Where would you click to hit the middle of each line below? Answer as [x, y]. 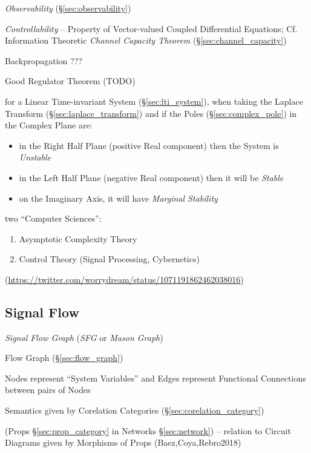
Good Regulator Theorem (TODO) [70, 81]
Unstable [35, 157]
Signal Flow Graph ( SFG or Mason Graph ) [84, 337]
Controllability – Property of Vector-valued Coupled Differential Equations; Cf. [151, 28]
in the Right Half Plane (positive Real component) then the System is [149, 145]
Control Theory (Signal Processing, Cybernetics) [109, 259]
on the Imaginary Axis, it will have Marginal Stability [118, 198]
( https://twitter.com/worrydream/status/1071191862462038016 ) [124, 279]
